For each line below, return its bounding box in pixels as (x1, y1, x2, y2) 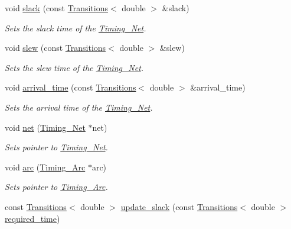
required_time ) (5, 212, 60, 224)
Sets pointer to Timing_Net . (5, 141, 108, 153)
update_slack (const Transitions (120, 200, 238, 212)
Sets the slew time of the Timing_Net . (5, 61, 144, 73)
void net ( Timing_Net (5, 121, 86, 133)
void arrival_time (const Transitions (5, 81, 136, 93)
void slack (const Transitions (5, 2, 108, 14)
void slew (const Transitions (5, 41, 106, 54)
